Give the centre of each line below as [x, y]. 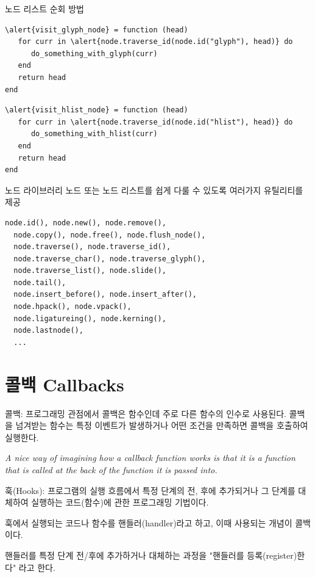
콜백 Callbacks [65, 384]
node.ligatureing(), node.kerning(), [90, 318]
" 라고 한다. [34, 567]
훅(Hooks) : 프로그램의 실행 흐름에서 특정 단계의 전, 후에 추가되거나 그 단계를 [150, 490]
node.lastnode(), [48, 331]
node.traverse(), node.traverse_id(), [92, 247]
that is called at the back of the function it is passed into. [111, 469]
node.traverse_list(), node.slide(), [90, 271]
